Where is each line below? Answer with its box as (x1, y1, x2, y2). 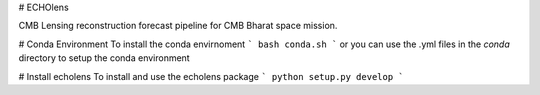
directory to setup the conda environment (18, 52, 190, 64)
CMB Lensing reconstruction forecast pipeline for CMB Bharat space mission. (18, 20, 338, 32)
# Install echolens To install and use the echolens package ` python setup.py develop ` (18, 70, 404, 82)
